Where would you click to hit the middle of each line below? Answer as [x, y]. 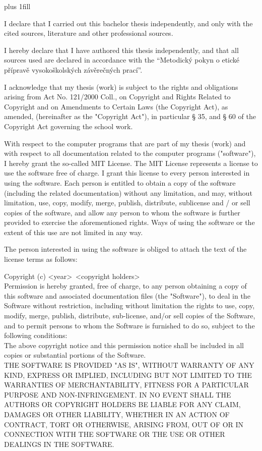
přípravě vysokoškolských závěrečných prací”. [73, 69]
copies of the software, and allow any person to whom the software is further [122, 212]
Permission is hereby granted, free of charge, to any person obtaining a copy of [125, 286]
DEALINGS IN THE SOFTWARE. [59, 444]
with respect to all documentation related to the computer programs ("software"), [130, 153]
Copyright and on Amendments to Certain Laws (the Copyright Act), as [116, 106]
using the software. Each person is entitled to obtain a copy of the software [120, 182]
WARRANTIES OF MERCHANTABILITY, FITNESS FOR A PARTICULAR [126, 385]
